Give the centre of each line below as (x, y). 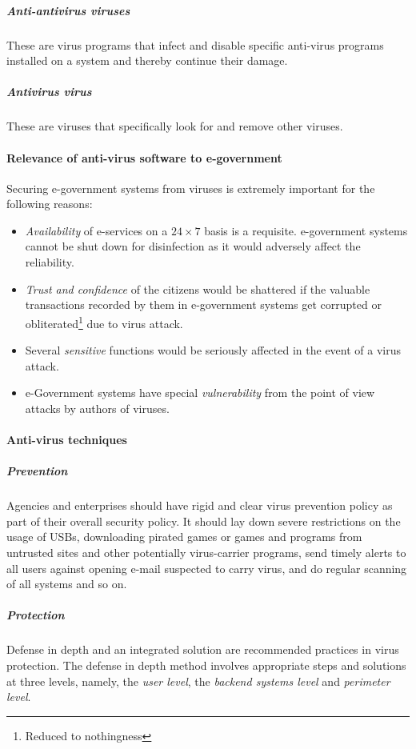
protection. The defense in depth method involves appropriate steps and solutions (206, 665)
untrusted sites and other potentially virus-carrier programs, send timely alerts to (206, 553)
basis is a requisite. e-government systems (306, 230)
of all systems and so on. (67, 584)
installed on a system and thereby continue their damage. (147, 60)
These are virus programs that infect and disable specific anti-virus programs (195, 44)
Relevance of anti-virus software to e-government (144, 157)
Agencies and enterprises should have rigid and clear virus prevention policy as (200, 505)
